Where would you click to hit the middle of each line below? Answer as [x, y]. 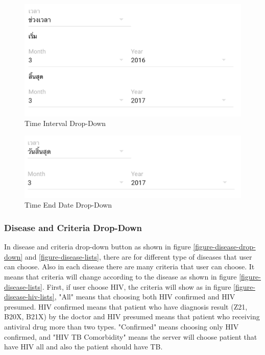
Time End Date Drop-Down [68, 205]
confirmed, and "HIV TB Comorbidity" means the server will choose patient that [131, 336]
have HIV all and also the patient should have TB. [83, 347]
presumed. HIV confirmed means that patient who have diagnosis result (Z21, [126, 306]
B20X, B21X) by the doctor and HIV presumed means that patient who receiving [132, 316]
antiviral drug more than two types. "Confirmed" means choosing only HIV [122, 326]
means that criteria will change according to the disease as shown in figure [121, 276]
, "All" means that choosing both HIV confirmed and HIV [145, 297]
